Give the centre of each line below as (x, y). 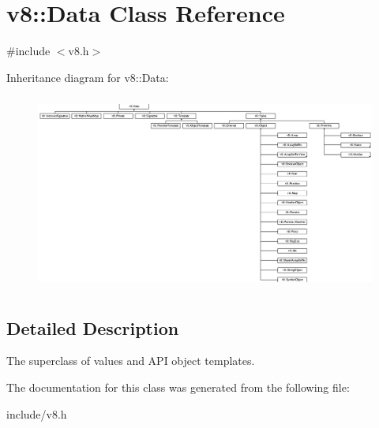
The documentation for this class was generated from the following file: (178, 387)
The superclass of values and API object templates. (131, 361)
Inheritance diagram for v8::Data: (88, 77)
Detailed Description (93, 328)
